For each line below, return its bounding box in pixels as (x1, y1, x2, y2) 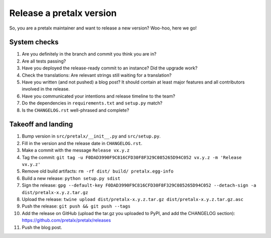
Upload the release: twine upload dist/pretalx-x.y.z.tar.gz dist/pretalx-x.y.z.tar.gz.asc (22, 196, 243, 202)
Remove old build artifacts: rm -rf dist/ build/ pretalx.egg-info (22, 168, 174, 174)
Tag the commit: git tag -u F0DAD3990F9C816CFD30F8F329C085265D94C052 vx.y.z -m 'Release (22, 154, 242, 160)
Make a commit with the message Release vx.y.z (22, 147, 130, 153)
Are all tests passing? (22, 58, 66, 64)
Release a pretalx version (9, 7, 117, 18)
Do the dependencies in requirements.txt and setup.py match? (22, 100, 163, 106)
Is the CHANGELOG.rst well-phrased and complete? (22, 107, 129, 113)
